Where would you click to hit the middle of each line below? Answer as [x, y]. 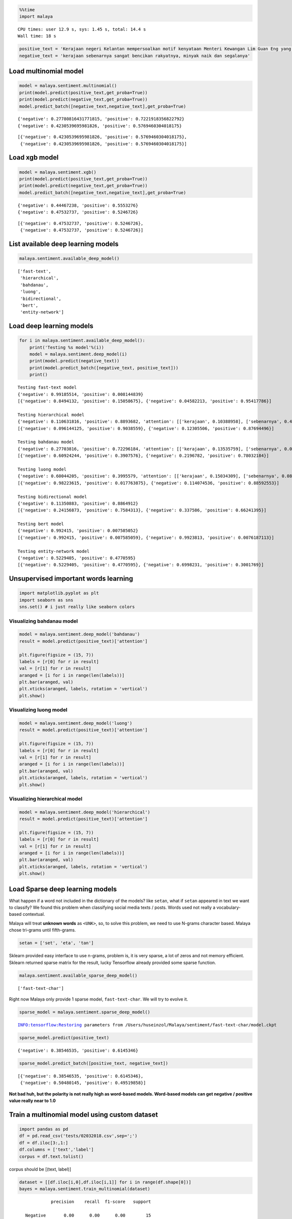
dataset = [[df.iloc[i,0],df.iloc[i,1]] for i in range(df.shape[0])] [105, 1182]
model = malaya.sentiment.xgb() [58, 172]
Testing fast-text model [47, 387]
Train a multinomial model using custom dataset [83, 1114]
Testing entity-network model [54, 551]
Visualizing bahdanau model [43, 621]
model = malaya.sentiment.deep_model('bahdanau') [80, 634]
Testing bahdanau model [46, 442]
